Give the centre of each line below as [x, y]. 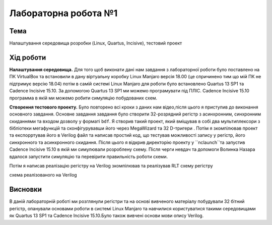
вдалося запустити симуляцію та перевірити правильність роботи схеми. [89, 156]
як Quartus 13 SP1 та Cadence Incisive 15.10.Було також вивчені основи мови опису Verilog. [107, 216]
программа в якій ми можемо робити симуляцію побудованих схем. [83, 98]
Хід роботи [28, 57]
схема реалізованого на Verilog [43, 175]
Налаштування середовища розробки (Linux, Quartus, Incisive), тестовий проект [96, 43]
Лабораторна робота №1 [63, 13]
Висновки [26, 189]
